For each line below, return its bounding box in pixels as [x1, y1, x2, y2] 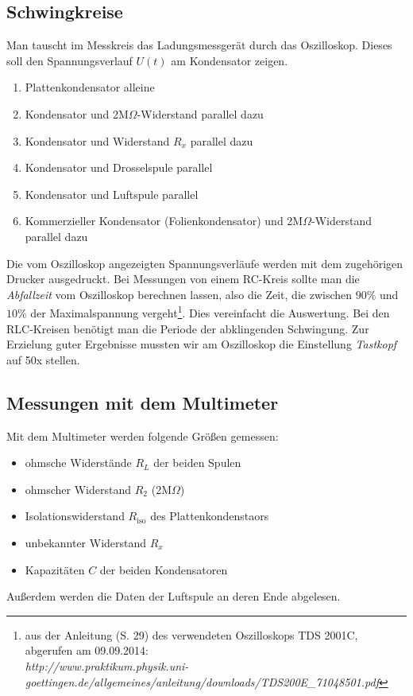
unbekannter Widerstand [25, 534, 147, 550]
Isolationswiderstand [25, 507, 125, 524]
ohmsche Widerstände [25, 454, 132, 471]
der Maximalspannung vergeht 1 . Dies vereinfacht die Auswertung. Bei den [30, 302, 390, 321]
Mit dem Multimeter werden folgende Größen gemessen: [6, 427, 279, 444]
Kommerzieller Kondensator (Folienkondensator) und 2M [25, 212, 303, 229]
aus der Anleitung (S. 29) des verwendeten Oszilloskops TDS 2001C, [25, 626, 358, 643]
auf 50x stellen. [6, 351, 80, 367]
